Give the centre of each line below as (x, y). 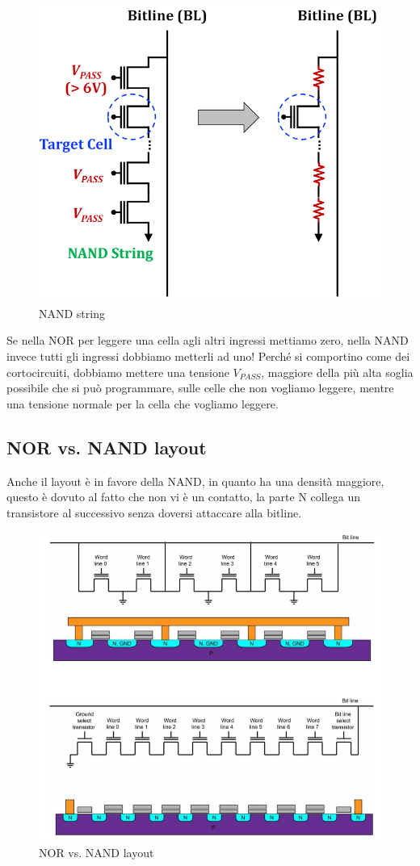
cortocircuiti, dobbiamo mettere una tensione (118, 372)
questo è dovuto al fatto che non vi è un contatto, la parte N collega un (183, 497)
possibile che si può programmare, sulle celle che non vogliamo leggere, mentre (200, 388)
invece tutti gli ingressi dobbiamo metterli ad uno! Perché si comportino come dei (208, 356)
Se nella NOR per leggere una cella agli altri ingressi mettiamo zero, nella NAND (208, 340)
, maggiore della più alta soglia (337, 372)
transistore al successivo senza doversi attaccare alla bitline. (154, 512)
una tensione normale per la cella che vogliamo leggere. (143, 403)
